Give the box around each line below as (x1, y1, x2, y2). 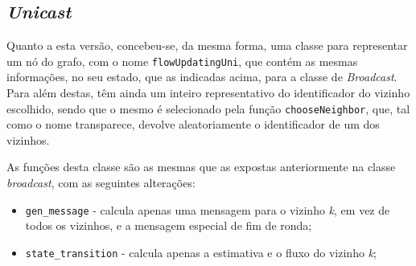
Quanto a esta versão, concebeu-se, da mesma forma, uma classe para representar (6, 37, 408, 54)
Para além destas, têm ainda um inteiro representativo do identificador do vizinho (6, 84, 410, 101)
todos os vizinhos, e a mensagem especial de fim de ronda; (25, 217, 312, 234)
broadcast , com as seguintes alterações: (6, 174, 196, 191)
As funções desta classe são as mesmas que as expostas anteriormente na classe (6, 158, 396, 175)
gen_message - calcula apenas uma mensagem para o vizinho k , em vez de (25, 201, 390, 218)
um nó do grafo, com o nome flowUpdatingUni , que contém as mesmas (6, 52, 358, 69)
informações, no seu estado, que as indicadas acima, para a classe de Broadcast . (6, 68, 397, 85)
